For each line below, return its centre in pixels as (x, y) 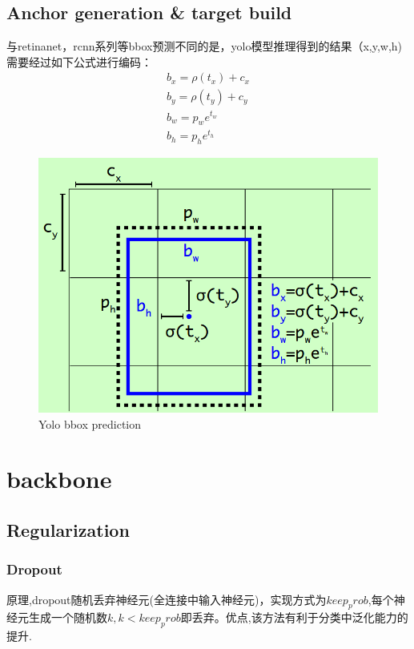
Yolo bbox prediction (90, 423)
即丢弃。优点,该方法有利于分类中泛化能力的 (294, 617)
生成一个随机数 (68, 617)
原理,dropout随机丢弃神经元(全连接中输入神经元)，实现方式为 (167, 599)
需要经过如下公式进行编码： (79, 61)
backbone (59, 479)
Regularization (68, 530)
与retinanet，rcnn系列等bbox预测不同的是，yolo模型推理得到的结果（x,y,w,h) (205, 46)
